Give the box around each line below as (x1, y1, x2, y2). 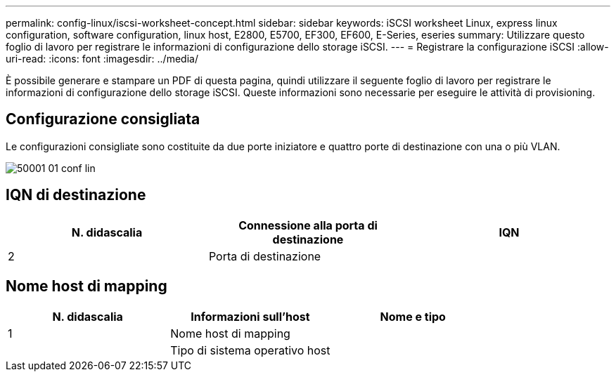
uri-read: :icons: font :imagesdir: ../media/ (6, 53, 198, 65)
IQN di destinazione (6, 186, 146, 204)
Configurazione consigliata (6, 110, 200, 128)
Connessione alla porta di (238, 218, 378, 232)
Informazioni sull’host (191, 309, 310, 324)
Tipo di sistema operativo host (170, 343, 331, 357)
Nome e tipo (380, 309, 446, 324)
